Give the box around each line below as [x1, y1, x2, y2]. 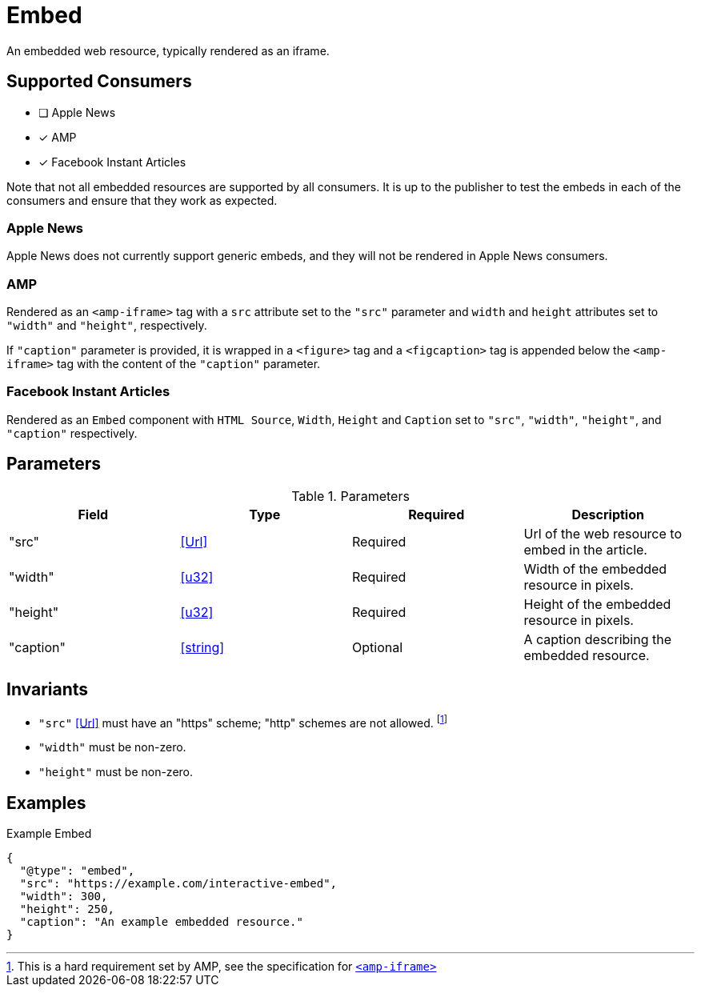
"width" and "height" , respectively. [6, 318, 207, 333]
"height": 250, [19, 903, 114, 916]
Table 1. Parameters [291, 487, 410, 504]
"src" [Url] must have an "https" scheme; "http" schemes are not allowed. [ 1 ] [38, 713, 448, 730]
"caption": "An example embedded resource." [19, 915, 303, 929]
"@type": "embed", [19, 864, 135, 878]
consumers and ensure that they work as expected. [6, 193, 278, 207]
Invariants [6, 679, 89, 700]
